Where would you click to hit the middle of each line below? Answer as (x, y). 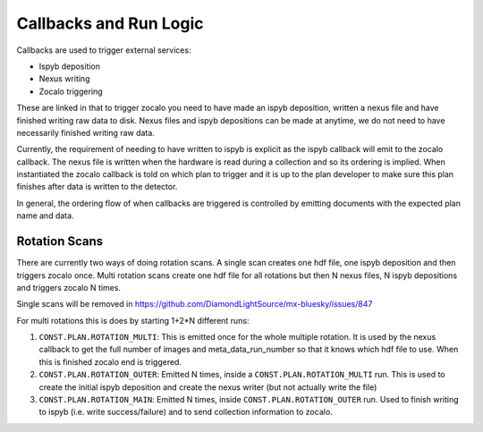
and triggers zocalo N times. (68, 287)
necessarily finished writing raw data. (86, 132)
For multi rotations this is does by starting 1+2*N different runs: (133, 320)
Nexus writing (64, 79)
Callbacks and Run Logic (110, 23)
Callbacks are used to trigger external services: (104, 50)
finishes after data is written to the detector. (97, 187)
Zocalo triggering (71, 91)
